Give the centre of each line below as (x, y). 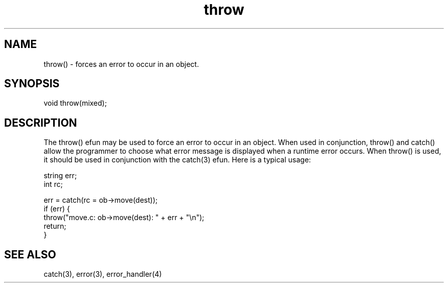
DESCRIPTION (41, 123)
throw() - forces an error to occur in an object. (121, 64)
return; (55, 226)
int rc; (53, 184)
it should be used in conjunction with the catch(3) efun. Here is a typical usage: (177, 160)
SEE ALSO (30, 254)
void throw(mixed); (75, 103)
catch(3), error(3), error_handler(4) (103, 274)
